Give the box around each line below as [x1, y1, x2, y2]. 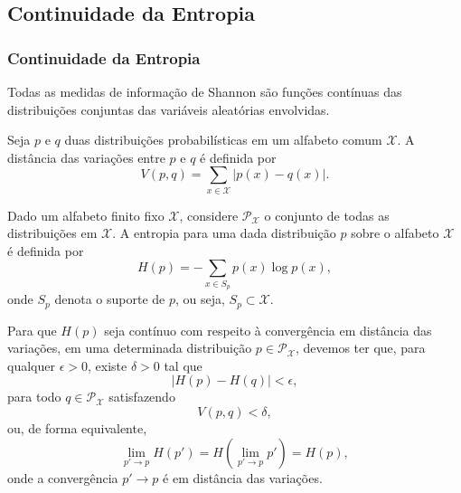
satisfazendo [108, 387, 175, 406]
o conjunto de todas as [264, 205, 390, 224]
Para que [7, 320, 57, 339]
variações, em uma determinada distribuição [7, 338, 252, 357]
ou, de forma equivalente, [7, 419, 147, 438]
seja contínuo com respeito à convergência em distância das [104, 320, 432, 339]
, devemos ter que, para [295, 338, 426, 357]
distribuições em [7, 223, 98, 242]
